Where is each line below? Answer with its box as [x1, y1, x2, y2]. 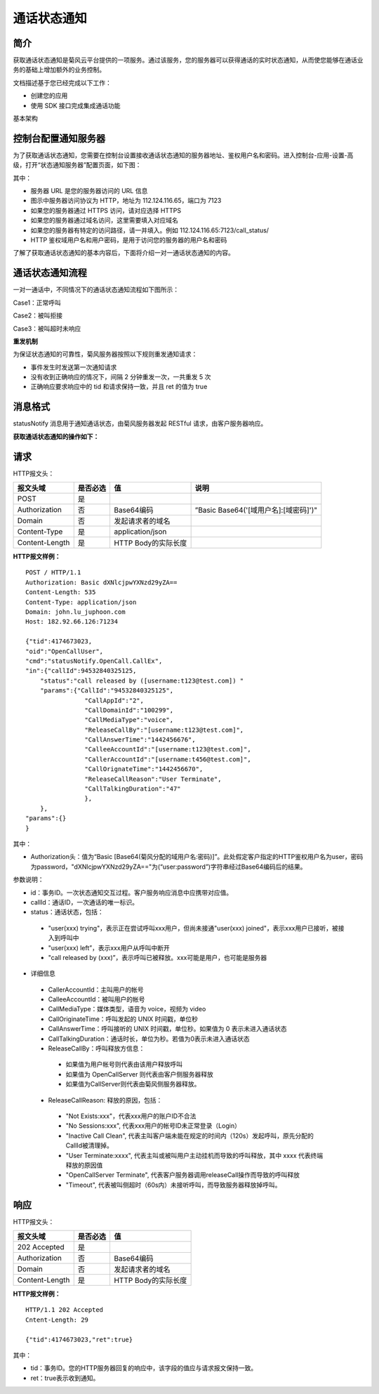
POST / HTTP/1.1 [25, 569, 81, 577]
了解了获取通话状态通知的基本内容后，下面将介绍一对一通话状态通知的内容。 [13, 249, 234, 257]
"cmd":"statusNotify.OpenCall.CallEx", [25, 657, 163, 665]
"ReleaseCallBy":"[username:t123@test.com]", [84, 725, 244, 734]
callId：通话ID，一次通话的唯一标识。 [30, 897, 138, 906]
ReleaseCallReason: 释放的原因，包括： [48, 1096, 163, 1104]
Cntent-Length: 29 [25, 1315, 89, 1324]
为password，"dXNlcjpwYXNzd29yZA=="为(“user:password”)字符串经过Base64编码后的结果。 [30, 862, 307, 871]
